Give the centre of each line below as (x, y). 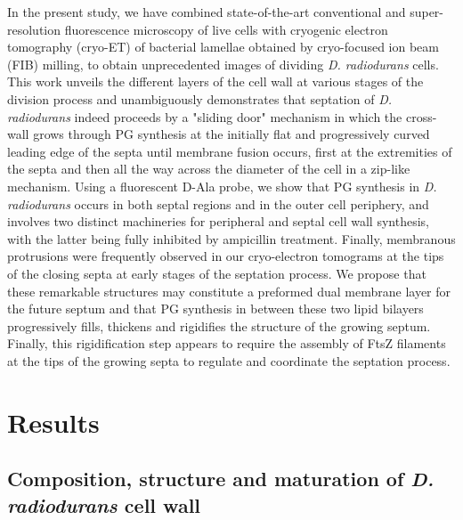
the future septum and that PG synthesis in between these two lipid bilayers (215, 309)
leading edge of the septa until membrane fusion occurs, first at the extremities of (230, 151)
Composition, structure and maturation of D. (221, 479)
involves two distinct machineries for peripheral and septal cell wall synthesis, (218, 221)
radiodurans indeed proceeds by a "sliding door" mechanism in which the (205, 116)
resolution (34, 29)
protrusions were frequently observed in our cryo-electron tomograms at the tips (226, 256)
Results (53, 422)
